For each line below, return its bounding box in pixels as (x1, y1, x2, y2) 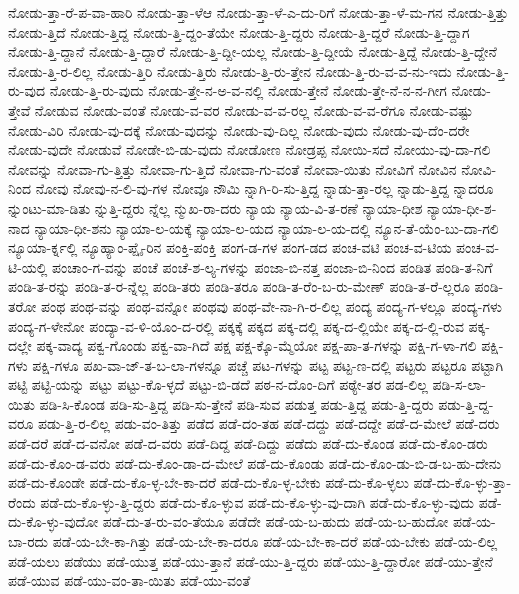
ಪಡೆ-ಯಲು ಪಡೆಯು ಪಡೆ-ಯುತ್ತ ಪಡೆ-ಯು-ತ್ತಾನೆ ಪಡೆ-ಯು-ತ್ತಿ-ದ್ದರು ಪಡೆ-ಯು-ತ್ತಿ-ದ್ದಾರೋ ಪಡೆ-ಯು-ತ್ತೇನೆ (8, 550, 493, 571)
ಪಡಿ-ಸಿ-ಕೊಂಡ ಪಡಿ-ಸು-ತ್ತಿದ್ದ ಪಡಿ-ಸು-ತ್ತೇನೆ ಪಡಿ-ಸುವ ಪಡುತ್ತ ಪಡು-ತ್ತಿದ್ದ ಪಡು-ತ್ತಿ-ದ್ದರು (39, 393, 434, 414)
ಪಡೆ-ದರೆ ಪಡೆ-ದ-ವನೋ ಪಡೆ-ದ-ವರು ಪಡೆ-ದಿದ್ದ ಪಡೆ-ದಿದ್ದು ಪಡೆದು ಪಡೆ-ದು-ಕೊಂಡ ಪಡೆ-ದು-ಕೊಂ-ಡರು (8, 433, 488, 454)
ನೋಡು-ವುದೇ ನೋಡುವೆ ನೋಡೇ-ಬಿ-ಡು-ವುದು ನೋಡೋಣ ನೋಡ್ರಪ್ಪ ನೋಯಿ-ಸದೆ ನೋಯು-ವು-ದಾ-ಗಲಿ (8, 139, 491, 160)
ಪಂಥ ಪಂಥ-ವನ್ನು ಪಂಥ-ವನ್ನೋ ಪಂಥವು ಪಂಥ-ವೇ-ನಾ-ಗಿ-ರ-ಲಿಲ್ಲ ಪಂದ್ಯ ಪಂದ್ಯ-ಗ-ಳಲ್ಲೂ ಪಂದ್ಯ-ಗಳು (41, 295, 503, 316)
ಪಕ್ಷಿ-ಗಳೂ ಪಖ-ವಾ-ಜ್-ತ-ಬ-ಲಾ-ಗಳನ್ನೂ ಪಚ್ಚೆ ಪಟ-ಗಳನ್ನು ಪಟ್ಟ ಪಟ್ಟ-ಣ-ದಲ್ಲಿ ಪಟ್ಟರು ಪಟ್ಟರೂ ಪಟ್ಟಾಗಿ (32, 354, 504, 375)
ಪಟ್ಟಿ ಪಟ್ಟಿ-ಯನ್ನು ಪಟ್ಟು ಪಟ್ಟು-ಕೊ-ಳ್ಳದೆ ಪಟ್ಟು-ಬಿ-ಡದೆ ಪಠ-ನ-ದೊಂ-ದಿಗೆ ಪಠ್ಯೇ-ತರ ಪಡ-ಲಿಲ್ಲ (8, 374, 428, 395)
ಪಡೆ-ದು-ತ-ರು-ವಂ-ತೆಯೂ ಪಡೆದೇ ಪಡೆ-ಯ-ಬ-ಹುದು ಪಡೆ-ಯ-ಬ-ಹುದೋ (102, 511, 449, 532)
